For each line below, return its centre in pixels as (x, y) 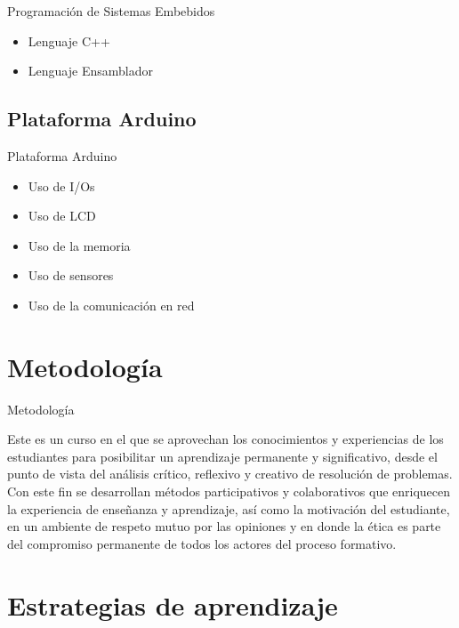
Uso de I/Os (61, 185)
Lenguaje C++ (69, 40)
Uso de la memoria (79, 245)
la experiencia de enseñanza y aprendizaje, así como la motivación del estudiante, (229, 508)
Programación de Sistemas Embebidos (111, 11)
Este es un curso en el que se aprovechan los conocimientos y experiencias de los (225, 439)
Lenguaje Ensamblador (90, 71)
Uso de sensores (71, 275)
